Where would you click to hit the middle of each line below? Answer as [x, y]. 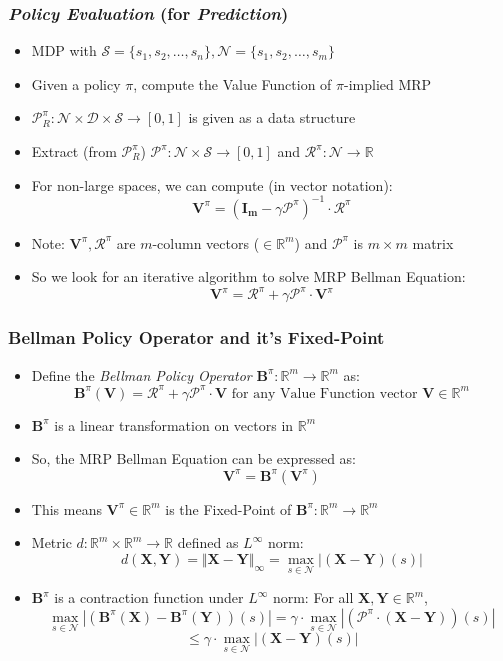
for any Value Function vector [324, 393]
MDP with [64, 50]
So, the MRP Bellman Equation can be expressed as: [194, 458]
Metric [51, 542]
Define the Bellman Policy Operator [141, 374]
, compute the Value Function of [232, 83]
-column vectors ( [206, 242]
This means [66, 508]
